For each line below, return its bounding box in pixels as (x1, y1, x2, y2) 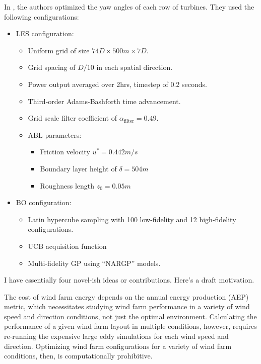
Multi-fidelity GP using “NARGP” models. (28, 257, 161, 268)
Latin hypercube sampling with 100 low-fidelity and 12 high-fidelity (28, 214, 236, 224)
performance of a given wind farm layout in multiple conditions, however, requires (4, 321, 257, 331)
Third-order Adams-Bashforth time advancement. (28, 96, 181, 106)
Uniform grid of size (28, 45, 90, 55)
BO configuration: (16, 197, 72, 208)
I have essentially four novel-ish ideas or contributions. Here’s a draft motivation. (4, 275, 254, 285)
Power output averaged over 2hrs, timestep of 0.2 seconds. (28, 78, 207, 89)
